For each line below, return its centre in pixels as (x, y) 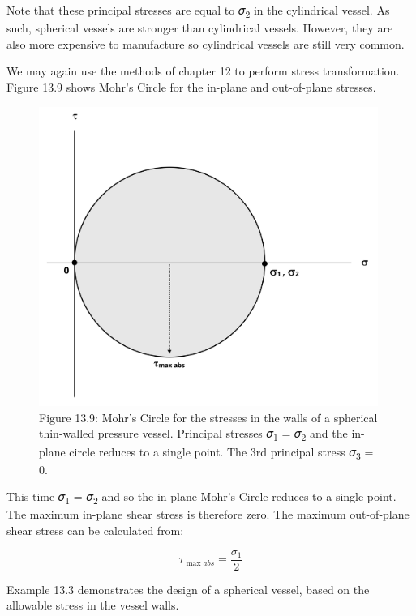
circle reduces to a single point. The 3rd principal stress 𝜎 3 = (221, 452)
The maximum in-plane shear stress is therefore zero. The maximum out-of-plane (208, 514)
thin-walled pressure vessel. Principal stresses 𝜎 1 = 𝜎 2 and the (193, 434)
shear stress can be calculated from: (95, 530)
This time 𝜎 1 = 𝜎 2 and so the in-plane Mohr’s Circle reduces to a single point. (202, 498)
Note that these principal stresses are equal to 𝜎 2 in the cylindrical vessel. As (198, 11)
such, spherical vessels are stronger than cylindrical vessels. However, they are (200, 28)
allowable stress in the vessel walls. (93, 605)
